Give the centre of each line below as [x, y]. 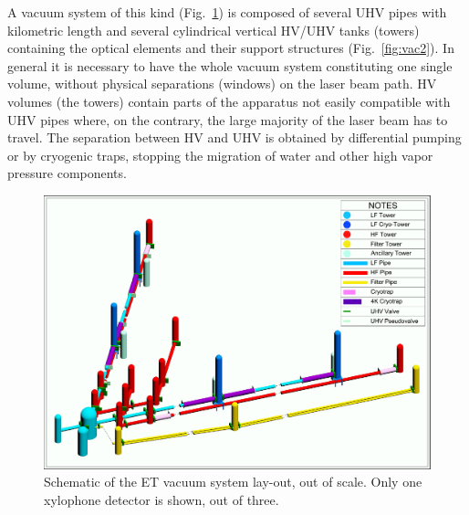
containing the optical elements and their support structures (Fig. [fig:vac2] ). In [231, 48]
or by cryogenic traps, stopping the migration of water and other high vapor [220, 155]
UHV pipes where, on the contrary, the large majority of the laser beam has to [228, 119]
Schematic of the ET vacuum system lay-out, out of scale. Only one [233, 482]
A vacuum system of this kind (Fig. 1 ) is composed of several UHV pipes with [227, 12]
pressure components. [67, 173]
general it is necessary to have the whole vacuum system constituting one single [230, 65]
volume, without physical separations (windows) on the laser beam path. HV [222, 84]
